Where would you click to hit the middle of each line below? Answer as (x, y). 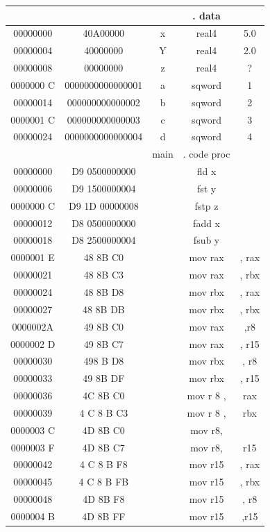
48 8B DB (103, 309)
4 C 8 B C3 (104, 412)
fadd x (207, 223)
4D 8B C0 (103, 430)
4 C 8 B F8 (103, 464)
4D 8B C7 (103, 447)
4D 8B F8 (104, 499)
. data (206, 15)
